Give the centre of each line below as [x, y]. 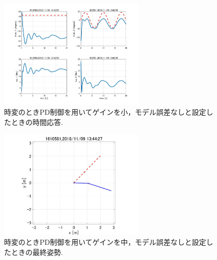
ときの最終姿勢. [37, 252]
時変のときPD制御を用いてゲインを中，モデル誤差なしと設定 [105, 242]
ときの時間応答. [37, 122]
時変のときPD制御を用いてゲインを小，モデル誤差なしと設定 [105, 112]
